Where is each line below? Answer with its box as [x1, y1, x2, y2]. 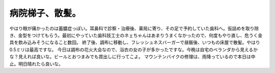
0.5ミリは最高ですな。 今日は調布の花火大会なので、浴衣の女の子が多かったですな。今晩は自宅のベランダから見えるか [9, 46, 258, 53]
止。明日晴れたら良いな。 [9, 61, 63, 67]
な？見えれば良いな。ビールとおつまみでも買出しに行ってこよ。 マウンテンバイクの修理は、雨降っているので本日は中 [9, 54, 256, 60]
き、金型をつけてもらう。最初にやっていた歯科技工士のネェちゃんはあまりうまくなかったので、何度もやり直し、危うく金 [9, 32, 263, 38]
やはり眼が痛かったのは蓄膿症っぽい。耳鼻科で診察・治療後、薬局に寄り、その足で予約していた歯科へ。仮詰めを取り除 [9, 25, 259, 31]
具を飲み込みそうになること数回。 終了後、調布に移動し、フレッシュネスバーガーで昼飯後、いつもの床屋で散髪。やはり [9, 40, 261, 46]
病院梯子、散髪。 [9, 8, 81, 19]
